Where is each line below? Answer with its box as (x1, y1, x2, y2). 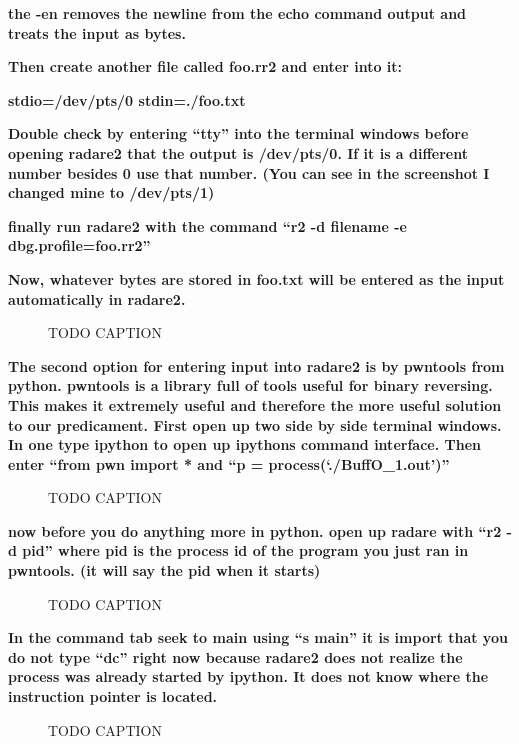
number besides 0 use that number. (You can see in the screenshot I (8, 162, 490, 183)
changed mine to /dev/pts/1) (8, 182, 215, 203)
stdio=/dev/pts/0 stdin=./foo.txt (8, 89, 246, 110)
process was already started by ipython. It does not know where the (8, 666, 489, 687)
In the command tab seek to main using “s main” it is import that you (8, 627, 508, 648)
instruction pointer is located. (8, 686, 218, 707)
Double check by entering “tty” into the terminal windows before (8, 123, 469, 144)
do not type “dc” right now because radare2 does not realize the (8, 646, 463, 667)
